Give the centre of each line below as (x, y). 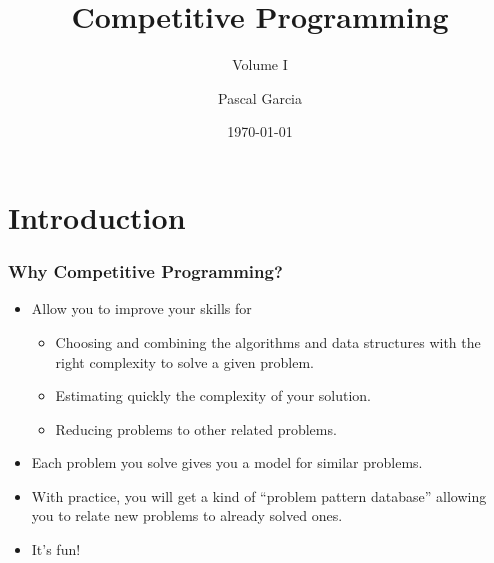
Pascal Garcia (259, 97)
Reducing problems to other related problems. (196, 428)
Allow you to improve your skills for (141, 308)
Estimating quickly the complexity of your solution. (213, 395)
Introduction (97, 216)
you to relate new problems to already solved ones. (187, 515)
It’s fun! (56, 549)
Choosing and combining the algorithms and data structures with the (268, 341)
